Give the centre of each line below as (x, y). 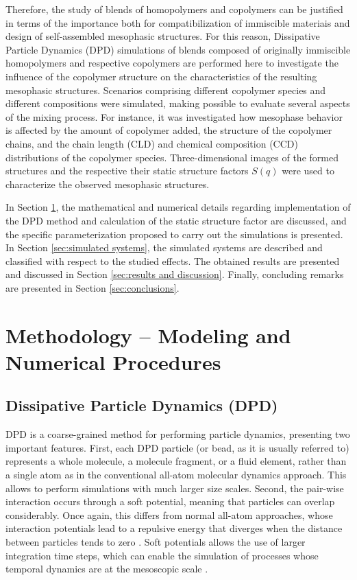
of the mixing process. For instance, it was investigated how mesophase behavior (174, 116)
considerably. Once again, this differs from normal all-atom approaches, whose (169, 514)
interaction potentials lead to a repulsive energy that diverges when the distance (174, 528)
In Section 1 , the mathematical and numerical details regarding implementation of (178, 207)
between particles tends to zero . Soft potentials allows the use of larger (156, 541)
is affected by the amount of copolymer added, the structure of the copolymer (169, 130)
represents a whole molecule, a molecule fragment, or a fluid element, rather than (176, 461)
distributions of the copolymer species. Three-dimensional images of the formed (172, 157)
